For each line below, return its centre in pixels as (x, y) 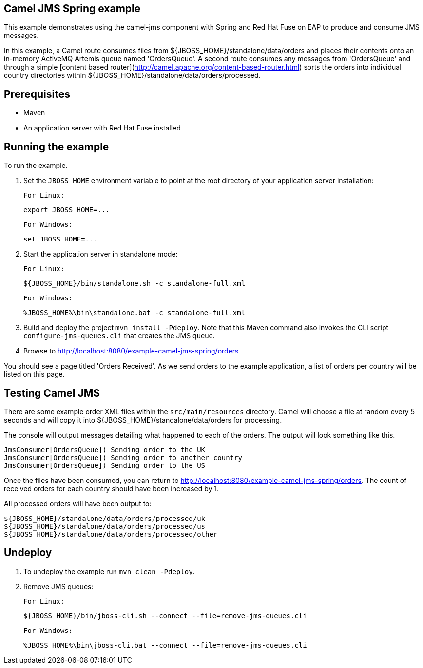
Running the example (57, 147)
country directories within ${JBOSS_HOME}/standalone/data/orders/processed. (132, 75)
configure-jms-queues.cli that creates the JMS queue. (119, 336)
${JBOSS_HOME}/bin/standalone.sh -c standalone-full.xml (135, 284)
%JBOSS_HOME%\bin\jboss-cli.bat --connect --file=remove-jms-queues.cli (165, 645)
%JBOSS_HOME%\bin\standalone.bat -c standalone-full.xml (135, 313)
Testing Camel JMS (52, 393)
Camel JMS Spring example (72, 9)
